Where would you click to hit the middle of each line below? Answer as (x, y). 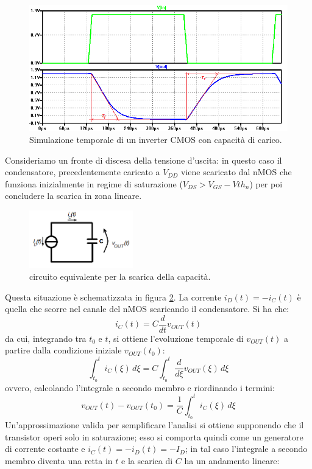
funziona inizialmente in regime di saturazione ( (94, 183)
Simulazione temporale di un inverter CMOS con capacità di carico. (156, 140)
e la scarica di (147, 460)
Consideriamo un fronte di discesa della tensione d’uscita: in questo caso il (144, 160)
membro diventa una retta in (59, 460)
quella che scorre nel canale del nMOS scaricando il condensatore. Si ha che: (147, 309)
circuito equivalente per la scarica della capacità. (120, 276)
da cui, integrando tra (46, 338)
